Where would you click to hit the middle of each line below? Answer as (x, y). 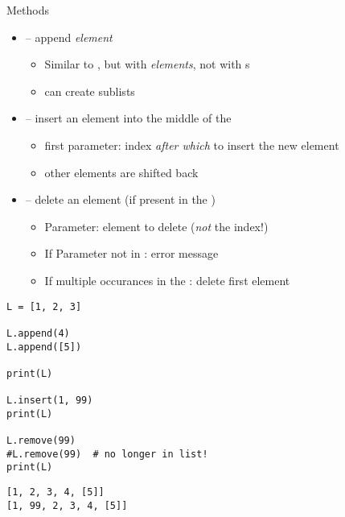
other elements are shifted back (121, 172)
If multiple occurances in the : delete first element (167, 280)
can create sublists (90, 91)
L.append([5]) (44, 347)
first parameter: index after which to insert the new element (192, 145)
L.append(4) (38, 333)
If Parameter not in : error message (131, 253)
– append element (69, 37)
